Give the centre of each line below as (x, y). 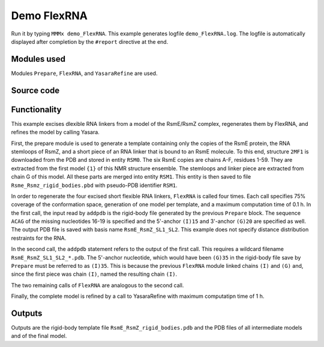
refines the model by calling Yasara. (55, 132)
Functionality (36, 109)
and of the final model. (39, 336)
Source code (35, 90)
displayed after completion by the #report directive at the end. (90, 41)
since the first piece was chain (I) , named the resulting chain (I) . (94, 274)
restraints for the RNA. (39, 238)
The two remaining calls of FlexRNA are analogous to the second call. (97, 285)
